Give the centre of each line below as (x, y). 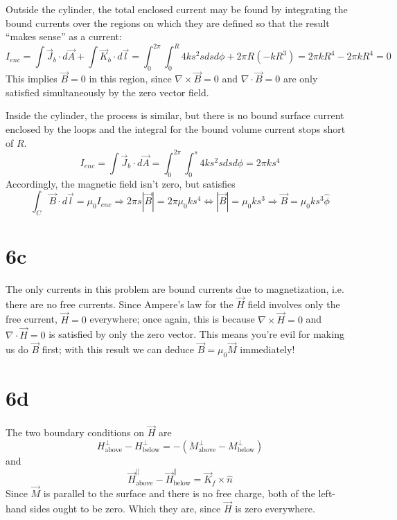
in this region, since (130, 79)
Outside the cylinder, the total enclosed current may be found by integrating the (177, 9)
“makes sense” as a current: (64, 36)
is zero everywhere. (275, 508)
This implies (32, 79)
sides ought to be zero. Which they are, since (125, 508)
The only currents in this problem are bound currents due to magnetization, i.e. (175, 289)
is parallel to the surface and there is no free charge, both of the (179, 493)
